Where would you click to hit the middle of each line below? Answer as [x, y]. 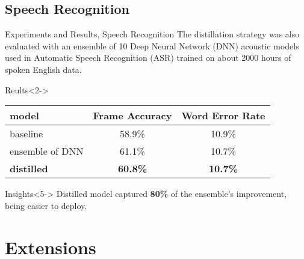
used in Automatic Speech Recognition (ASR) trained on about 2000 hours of [148, 58]
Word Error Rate [223, 116]
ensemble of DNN [47, 151]
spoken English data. [43, 69]
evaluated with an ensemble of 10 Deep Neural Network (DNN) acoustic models [152, 45]
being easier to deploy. [46, 205]
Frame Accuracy [132, 116]
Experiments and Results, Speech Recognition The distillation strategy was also [152, 34]
